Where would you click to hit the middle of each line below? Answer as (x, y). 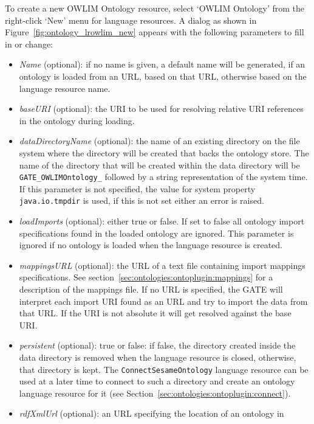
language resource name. (65, 88)
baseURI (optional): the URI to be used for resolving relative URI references (161, 109)
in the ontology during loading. (77, 120)
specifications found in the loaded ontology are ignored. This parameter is (156, 233)
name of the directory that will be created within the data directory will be (159, 165)
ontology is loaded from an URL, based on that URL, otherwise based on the (163, 76)
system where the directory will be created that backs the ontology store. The (164, 152)
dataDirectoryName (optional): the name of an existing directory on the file (159, 141)
